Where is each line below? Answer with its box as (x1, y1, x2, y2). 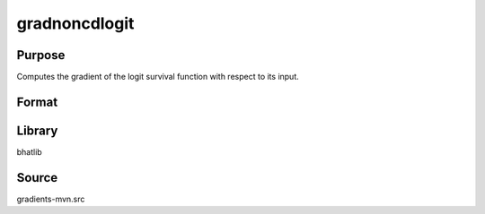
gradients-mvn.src (16, 193, 85, 204)
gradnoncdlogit (16, 13, 135, 33)
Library (16, 123, 58, 138)
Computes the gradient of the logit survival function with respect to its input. (16, 72, 300, 82)
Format (16, 94, 58, 109)
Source (16, 170, 58, 185)
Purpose (16, 47, 66, 63)
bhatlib (16, 146, 42, 157)
